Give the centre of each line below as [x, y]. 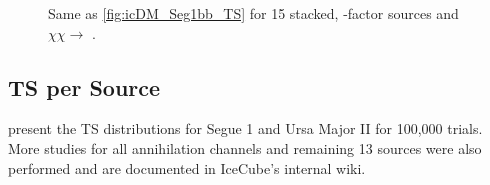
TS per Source [84, 86]
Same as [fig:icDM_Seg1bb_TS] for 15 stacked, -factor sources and [253, 13]
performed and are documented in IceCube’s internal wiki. [187, 167]
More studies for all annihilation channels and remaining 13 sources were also [245, 147]
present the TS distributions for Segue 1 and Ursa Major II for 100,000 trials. [245, 128]
